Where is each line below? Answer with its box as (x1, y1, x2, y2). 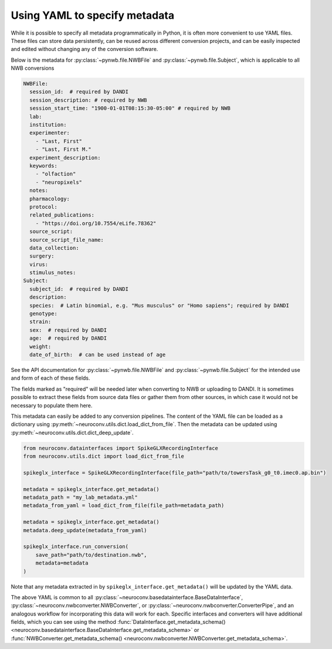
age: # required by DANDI (29, 335, 107, 342)
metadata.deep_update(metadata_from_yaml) (23, 527, 147, 533)
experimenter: (29, 130, 70, 136)
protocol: (29, 203, 58, 210)
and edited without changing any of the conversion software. (11, 46, 158, 53)
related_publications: (29, 212, 95, 218)
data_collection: (29, 244, 79, 251)
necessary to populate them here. (11, 402, 93, 409)
